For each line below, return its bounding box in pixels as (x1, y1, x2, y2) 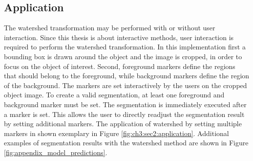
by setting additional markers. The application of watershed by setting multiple (4, 118, 242, 129)
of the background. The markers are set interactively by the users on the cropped (4, 80, 247, 90)
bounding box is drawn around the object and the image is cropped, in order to (4, 51, 242, 61)
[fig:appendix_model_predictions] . (4, 147, 107, 157)
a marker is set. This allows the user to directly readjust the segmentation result (4, 109, 245, 119)
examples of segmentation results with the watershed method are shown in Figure (4, 138, 249, 148)
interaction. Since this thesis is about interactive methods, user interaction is (4, 32, 234, 42)
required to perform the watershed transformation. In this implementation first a (4, 42, 246, 52)
